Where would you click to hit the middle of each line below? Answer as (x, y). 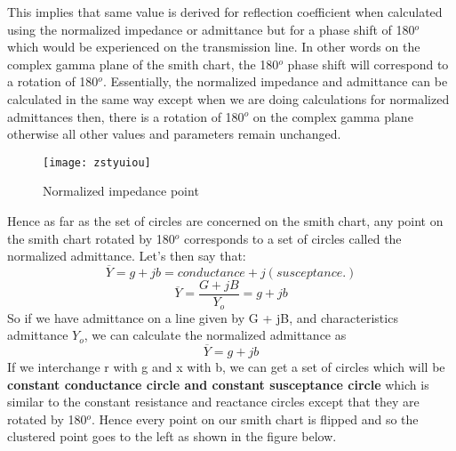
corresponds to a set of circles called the (292, 238)
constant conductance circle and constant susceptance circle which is (218, 384)
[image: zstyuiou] (97, 162)
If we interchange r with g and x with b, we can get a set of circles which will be (226, 366)
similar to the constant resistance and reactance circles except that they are (213, 402)
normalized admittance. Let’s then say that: (127, 256)
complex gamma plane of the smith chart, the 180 (143, 64)
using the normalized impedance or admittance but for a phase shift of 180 (211, 29)
